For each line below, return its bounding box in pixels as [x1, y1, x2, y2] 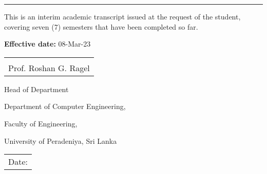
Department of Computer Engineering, [4, 101, 126, 112]
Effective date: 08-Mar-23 [4, 38, 91, 49]
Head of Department [4, 83, 69, 94]
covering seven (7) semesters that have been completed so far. [4, 21, 198, 32]
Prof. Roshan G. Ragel [8, 61, 90, 74]
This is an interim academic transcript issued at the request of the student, [4, 11, 241, 21]
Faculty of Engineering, [4, 118, 78, 128]
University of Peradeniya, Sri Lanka [4, 135, 117, 146]
